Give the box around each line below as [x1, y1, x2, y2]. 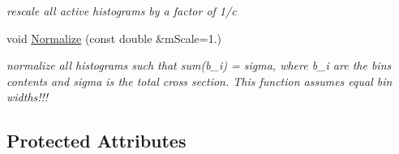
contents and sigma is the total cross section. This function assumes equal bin [6, 72, 393, 89]
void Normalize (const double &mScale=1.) [6, 29, 221, 46]
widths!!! [6, 88, 49, 105]
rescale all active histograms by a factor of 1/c [6, 2, 237, 19]
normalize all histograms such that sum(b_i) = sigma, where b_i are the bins [6, 57, 392, 74]
